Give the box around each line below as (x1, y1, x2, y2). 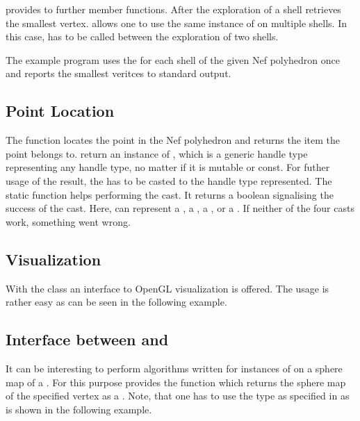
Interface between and (6, 329, 169, 350)
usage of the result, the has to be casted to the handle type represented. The (6, 173, 332, 188)
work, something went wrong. (6, 214, 131, 229)
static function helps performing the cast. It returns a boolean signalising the (6, 187, 334, 201)
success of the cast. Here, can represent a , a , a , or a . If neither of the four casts (6, 201, 354, 215)
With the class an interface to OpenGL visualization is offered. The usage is (6, 281, 329, 295)
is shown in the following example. (6, 402, 152, 416)
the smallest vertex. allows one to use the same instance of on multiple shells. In (6, 15, 347, 30)
